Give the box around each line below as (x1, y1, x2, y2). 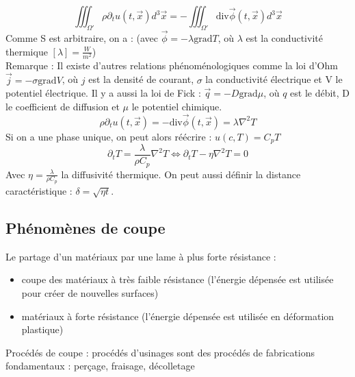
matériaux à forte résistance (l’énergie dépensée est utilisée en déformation (21, 308, 334, 323)
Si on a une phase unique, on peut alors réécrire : (5, 129, 212, 143)
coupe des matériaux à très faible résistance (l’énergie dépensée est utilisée (21, 272, 334, 287)
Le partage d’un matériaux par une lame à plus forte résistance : (5, 249, 276, 263)
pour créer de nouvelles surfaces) (21, 285, 159, 300)
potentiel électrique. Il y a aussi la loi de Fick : (5, 86, 201, 100)
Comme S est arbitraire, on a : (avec (5, 31, 158, 45)
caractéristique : (5, 183, 73, 197)
